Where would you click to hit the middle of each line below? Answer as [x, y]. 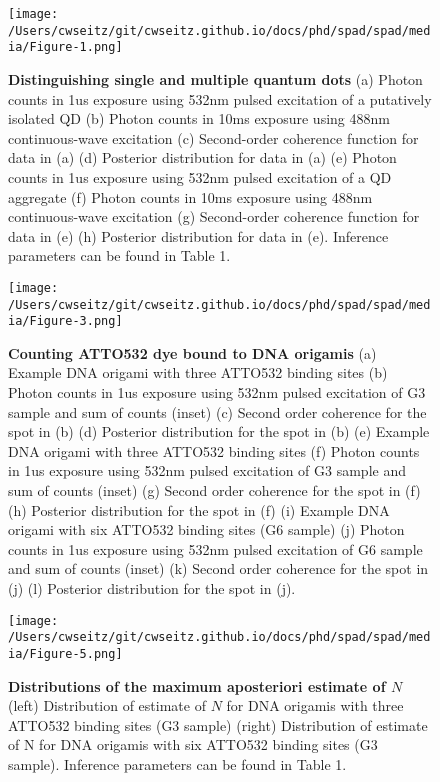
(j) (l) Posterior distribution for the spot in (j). [152, 588]
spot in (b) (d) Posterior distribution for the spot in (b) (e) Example [219, 431]
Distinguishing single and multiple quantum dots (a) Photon [215, 78]
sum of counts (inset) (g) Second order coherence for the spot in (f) [214, 490]
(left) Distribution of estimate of [107, 705]
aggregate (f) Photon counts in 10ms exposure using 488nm [190, 196]
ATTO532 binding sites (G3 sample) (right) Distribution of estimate [218, 724]
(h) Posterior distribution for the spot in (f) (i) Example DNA [199, 509]
